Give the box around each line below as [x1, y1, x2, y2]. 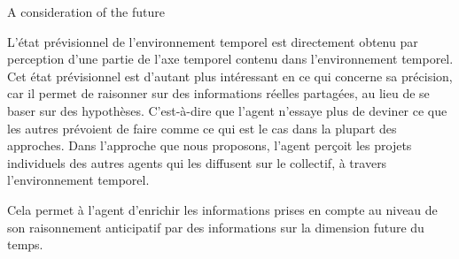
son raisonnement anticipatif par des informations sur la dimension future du [7, 217, 424, 236]
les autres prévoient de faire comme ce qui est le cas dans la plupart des [7, 118, 397, 137]
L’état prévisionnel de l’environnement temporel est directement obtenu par [7, 32, 418, 50]
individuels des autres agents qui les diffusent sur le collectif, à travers [7, 153, 387, 171]
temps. [7, 235, 43, 254]
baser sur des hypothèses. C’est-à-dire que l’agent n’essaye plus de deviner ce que [7, 101, 447, 119]
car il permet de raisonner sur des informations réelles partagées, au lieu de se [7, 84, 430, 103]
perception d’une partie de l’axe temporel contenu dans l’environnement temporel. [7, 50, 454, 68]
